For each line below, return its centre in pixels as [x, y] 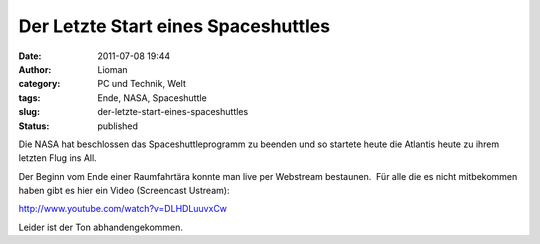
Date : [30, 56]
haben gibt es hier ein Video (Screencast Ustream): [124, 191]
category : [39, 84]
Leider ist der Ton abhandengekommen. [101, 227]
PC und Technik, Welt [142, 84]
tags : [29, 97]
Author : [35, 69]
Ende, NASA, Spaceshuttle [152, 97]
